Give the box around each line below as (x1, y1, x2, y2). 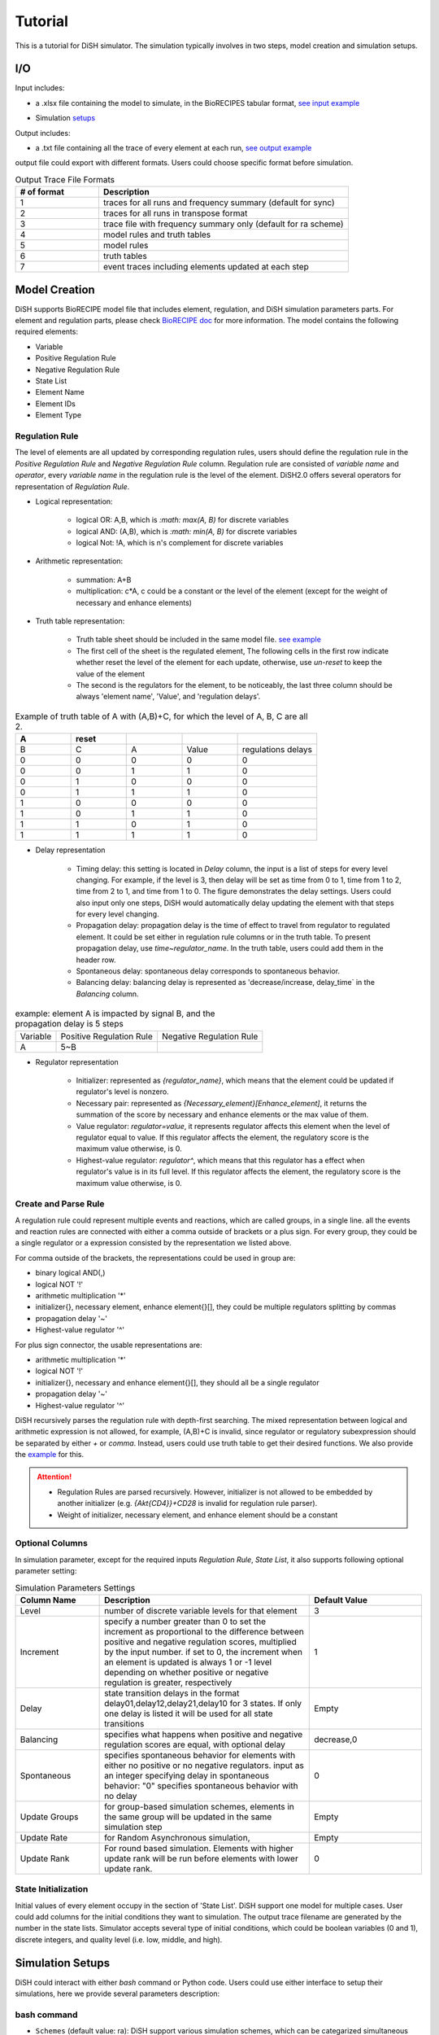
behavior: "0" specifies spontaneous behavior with (104, 1779, 298, 1791)
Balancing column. (76, 989, 139, 999)
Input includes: (15, 83, 65, 93)
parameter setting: (15, 1566, 77, 1576)
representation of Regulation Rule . (15, 481, 130, 492)
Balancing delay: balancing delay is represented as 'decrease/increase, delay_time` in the (76, 978, 376, 987)
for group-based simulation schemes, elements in (104, 1801, 294, 1812)
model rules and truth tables (102, 229, 211, 240)
